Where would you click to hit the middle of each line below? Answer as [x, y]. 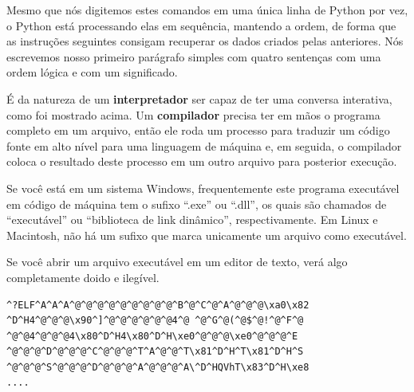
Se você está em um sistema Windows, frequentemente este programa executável [203, 188]
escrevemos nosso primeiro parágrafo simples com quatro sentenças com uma [194, 56]
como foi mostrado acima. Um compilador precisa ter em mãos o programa [193, 114]
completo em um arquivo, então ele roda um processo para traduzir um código [198, 130]
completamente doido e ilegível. [83, 277]
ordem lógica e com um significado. [92, 72]
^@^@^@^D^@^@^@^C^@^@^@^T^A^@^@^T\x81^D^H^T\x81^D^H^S [155, 352]
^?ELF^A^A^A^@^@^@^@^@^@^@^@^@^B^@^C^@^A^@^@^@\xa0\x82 [158, 305]
